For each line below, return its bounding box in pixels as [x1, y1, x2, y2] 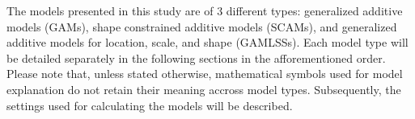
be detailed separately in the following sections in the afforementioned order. [6, 49, 386, 66]
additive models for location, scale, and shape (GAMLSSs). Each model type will [6, 34, 409, 51]
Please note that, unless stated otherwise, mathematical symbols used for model [6, 65, 403, 82]
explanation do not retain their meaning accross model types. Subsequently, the [6, 80, 401, 97]
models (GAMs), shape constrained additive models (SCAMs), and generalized [6, 18, 397, 35]
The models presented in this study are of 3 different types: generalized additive [6, 2, 403, 18]
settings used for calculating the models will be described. [6, 96, 293, 113]
